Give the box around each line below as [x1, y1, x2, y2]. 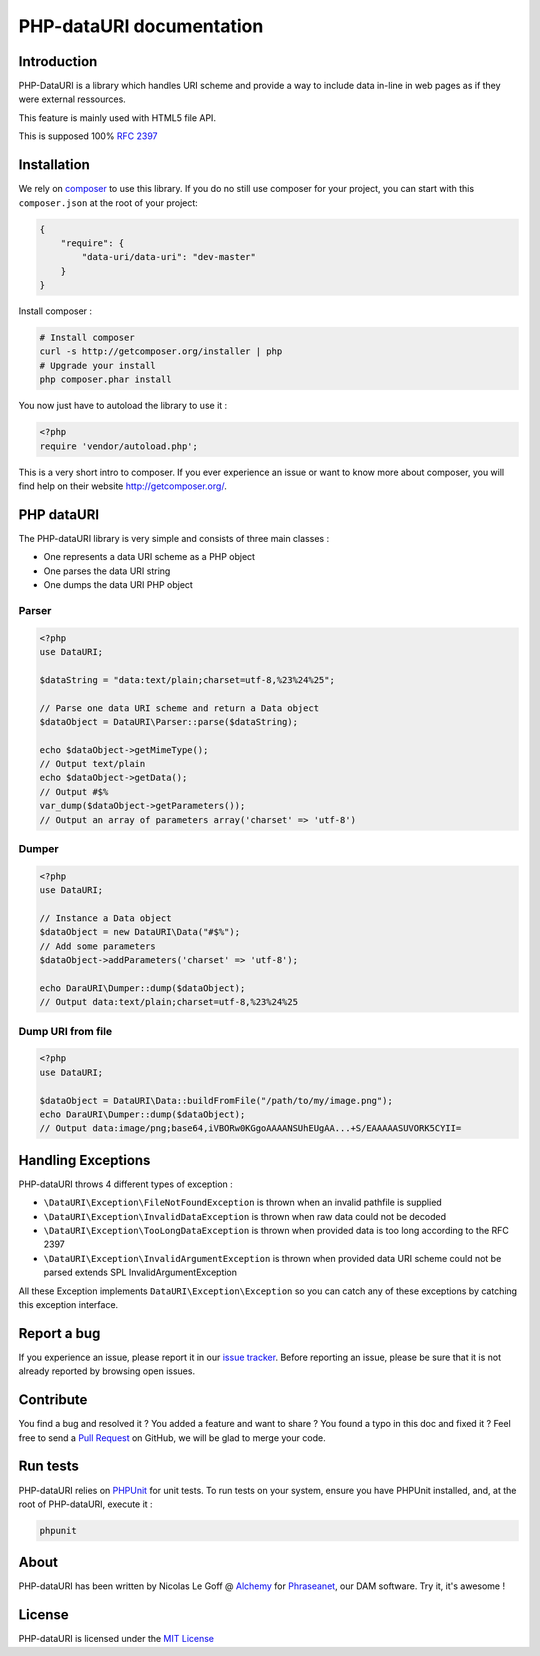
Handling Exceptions [18, 1151, 151, 1169]
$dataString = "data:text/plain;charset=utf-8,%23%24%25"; [39, 674, 335, 685]
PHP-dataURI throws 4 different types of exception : [18, 1178, 234, 1190]
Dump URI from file [18, 1024, 113, 1038]
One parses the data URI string [43, 565, 171, 577]
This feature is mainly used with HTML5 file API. [18, 111, 217, 124]
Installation [18, 156, 90, 174]
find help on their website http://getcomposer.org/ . [18, 480, 227, 492]
